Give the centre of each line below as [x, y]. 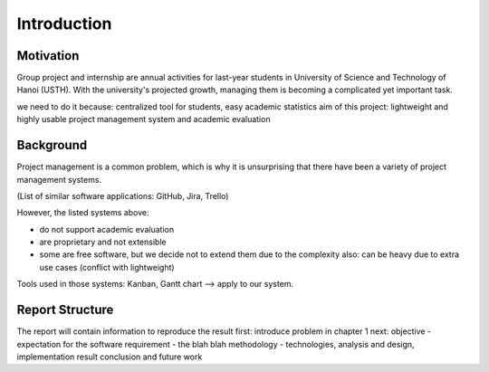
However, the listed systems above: [83, 213]
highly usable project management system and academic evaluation [144, 119]
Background [52, 145]
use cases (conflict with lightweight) [107, 267]
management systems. [59, 179]
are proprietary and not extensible [103, 242]
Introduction [64, 24]
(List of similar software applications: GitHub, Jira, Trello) [123, 196]
